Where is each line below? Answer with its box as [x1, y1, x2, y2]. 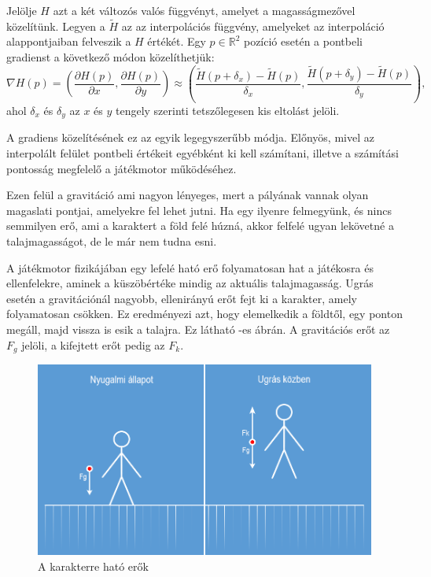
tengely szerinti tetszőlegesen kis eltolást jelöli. [115, 102, 340, 118]
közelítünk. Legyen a [6, 17, 105, 34]
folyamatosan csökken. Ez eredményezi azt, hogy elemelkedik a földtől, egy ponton [6, 305, 403, 322]
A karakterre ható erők [38, 557, 149, 574]
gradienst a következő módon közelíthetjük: [6, 49, 215, 65]
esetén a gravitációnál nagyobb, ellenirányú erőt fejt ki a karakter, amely [6, 290, 357, 306]
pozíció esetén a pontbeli [243, 33, 363, 50]
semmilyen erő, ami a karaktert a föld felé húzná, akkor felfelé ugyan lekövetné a [6, 217, 394, 234]
